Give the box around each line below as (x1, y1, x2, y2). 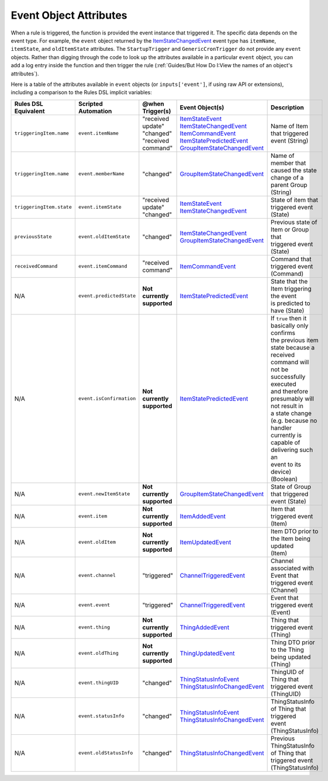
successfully (271, 372, 306, 381)
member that (271, 158, 306, 167)
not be (271, 365, 289, 374)
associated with (271, 564, 314, 572)
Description (271, 103, 304, 111)
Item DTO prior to (271, 527, 319, 535)
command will (271, 358, 309, 366)
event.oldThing (78, 650, 119, 656)
